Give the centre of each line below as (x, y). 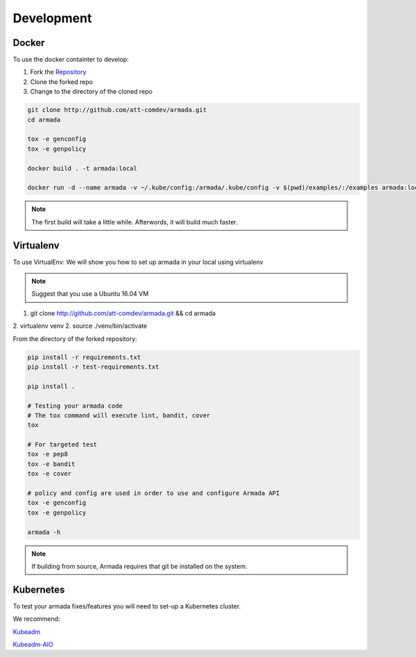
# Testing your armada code (75, 406)
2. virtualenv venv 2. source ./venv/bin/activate (80, 326)
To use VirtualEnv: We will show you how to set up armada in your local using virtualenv (138, 262)
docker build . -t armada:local (83, 168)
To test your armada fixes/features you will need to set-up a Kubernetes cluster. (127, 606)
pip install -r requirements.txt (84, 357)
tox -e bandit (51, 464)
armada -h (44, 532)
